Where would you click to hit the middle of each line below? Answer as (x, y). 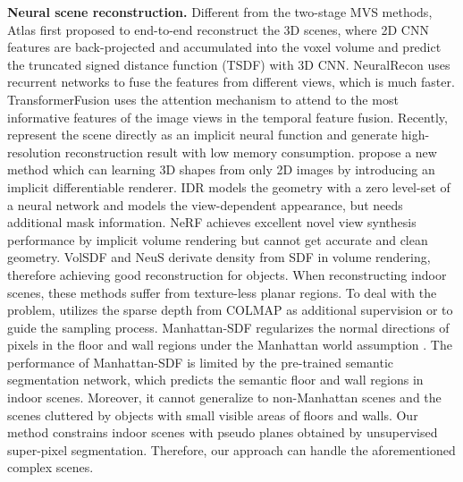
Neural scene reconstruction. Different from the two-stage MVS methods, (220, 12)
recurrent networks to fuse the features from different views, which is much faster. (231, 82)
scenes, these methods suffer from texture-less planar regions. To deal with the (222, 292)
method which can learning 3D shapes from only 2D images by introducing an (221, 169)
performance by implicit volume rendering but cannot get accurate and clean (218, 239)
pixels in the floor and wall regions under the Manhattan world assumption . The (230, 345)
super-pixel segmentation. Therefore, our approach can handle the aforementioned (231, 449)
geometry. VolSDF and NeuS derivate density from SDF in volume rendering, (219, 257)
